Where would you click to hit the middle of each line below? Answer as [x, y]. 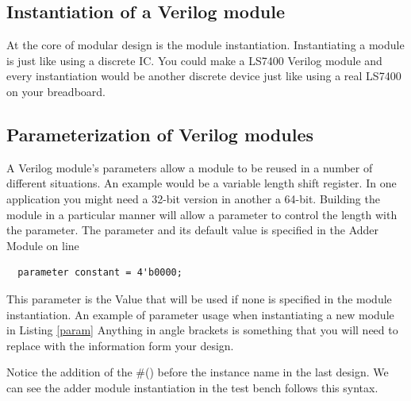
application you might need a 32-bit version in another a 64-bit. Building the [193, 198]
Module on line [43, 245]
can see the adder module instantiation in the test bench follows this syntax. [192, 387]
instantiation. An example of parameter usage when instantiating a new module [200, 314]
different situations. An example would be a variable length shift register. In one [202, 183]
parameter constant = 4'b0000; [100, 273]
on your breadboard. [56, 91]
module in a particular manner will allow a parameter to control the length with [202, 214]
